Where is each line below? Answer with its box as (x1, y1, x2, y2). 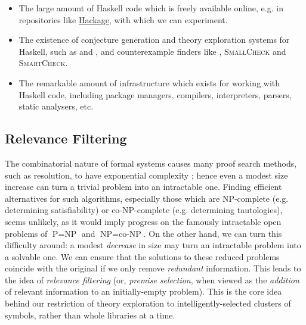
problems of (5, 227, 48, 239)
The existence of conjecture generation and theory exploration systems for (18, 33, 290, 46)
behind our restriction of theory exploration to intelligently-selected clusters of (5, 297, 291, 310)
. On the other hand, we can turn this (143, 227, 282, 239)
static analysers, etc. (18, 100, 94, 112)
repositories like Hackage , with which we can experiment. (18, 13, 228, 26)
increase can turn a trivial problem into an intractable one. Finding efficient (5, 180, 282, 193)
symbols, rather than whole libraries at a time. (5, 308, 175, 321)
